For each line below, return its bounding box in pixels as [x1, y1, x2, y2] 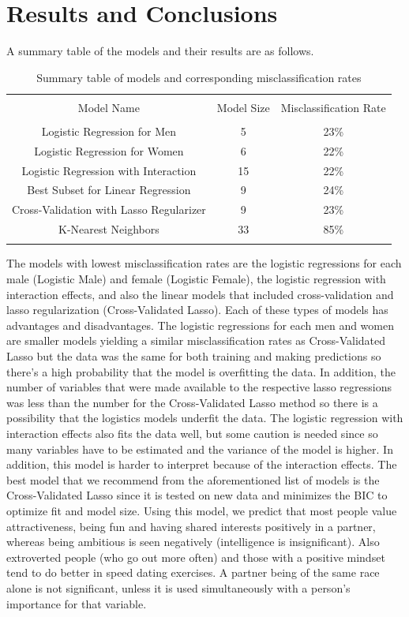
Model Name [77, 99, 140, 115]
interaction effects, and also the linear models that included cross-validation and [6, 286, 394, 302]
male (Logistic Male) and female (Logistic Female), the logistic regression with [6, 271, 386, 287]
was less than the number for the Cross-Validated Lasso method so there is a [6, 394, 378, 410]
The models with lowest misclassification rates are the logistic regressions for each [6, 255, 402, 271]
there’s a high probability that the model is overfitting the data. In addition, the [6, 363, 396, 380]
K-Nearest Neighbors [58, 221, 159, 237]
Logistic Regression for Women [34, 142, 184, 159]
